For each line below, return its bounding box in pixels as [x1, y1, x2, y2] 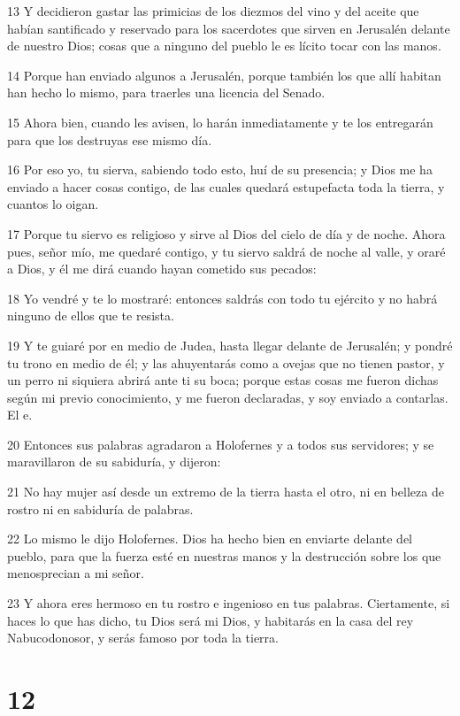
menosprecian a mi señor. [7, 564, 144, 582]
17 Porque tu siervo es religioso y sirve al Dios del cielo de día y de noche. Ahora [7, 224, 446, 243]
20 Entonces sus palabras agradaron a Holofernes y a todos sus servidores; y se [7, 435, 434, 453]
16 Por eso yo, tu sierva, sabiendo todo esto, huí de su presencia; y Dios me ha [7, 160, 433, 179]
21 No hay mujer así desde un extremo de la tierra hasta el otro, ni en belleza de [7, 482, 444, 501]
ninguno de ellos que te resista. [7, 306, 174, 325]
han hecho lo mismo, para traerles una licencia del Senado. [7, 83, 326, 102]
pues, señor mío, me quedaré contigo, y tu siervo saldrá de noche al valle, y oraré [7, 242, 446, 260]
